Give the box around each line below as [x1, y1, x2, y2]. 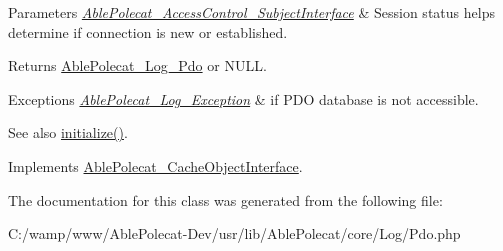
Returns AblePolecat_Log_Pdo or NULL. [8, 55, 267, 76]
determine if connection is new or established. [8, 21, 288, 42]
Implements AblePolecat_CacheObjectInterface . [8, 155, 303, 176]
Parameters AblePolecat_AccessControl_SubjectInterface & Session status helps [8, 2, 495, 22]
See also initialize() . [8, 122, 128, 143]
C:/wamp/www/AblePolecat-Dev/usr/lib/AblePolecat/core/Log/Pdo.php [8, 223, 461, 244]
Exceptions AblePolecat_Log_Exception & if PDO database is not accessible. [8, 88, 479, 109]
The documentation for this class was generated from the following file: [8, 189, 443, 210]
